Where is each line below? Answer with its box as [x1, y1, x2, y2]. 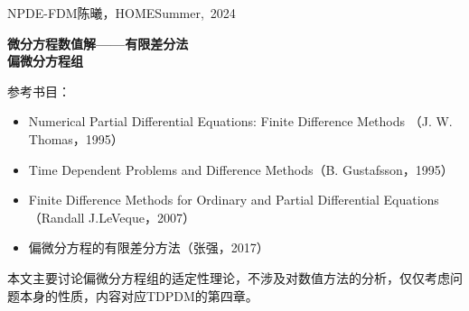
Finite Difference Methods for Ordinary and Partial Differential [28, 190, 380, 209]
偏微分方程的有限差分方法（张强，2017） [28, 238, 269, 257]
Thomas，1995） [28, 129, 124, 148]
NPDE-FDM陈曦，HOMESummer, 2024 [7, 4, 236, 22]
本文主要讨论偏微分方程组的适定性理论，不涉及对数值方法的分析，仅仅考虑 [7, 268, 450, 287]
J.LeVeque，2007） [89, 207, 195, 226]
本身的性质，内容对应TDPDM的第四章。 [19, 286, 258, 305]
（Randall [28, 207, 85, 226]
